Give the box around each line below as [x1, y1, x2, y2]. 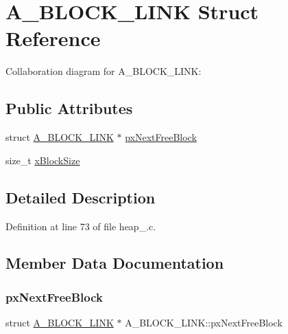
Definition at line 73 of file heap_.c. [5, 219, 156, 233]
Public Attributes [5, 98, 133, 119]
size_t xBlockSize [5, 153, 80, 167]
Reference [5, 24, 101, 52]
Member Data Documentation [5, 252, 224, 274]
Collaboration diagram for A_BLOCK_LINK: [5, 64, 202, 78]
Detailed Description [5, 186, 156, 208]
